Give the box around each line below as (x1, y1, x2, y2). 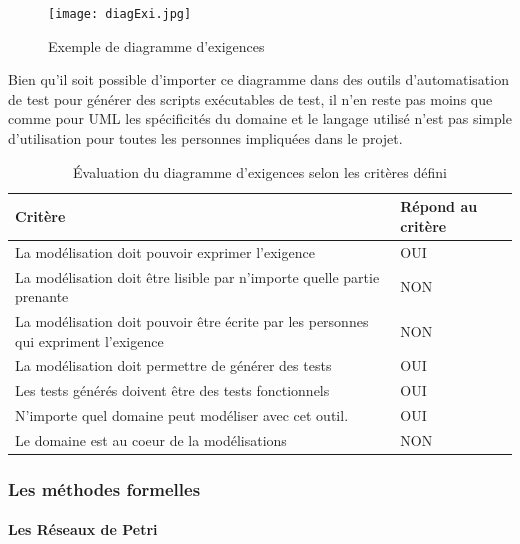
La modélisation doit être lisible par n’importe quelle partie (15, 266, 380, 287)
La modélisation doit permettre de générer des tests (15, 355, 332, 376)
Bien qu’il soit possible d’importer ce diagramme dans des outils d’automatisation (8, 69, 509, 90)
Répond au (400, 196, 478, 217)
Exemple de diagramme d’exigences (48, 35, 265, 56)
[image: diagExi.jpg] (48, 7, 192, 21)
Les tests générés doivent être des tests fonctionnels (15, 380, 330, 401)
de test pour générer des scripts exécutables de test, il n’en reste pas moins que (8, 88, 493, 109)
